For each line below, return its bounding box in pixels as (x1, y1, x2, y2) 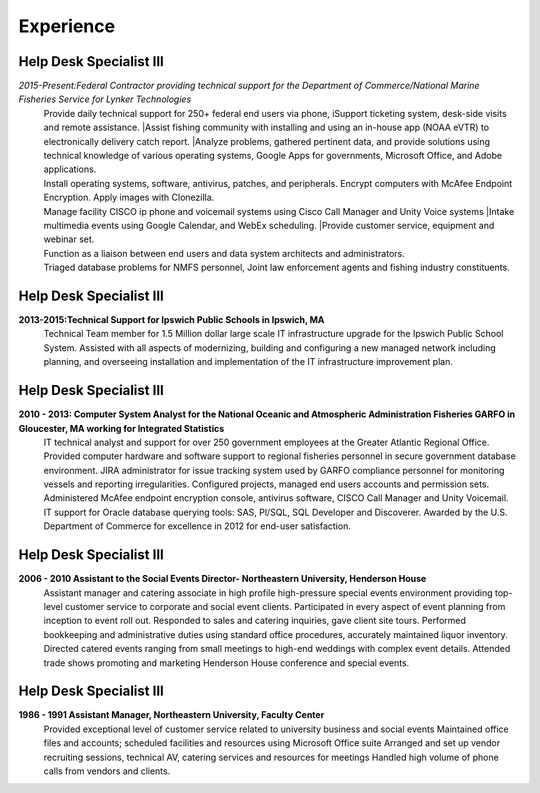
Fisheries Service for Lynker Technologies (18, 93, 192, 105)
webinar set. (43, 233, 95, 245)
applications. (43, 163, 97, 175)
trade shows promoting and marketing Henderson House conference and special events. (43, 656, 410, 669)
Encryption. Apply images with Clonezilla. (43, 191, 215, 204)
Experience (18, 15, 115, 37)
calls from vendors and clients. (43, 765, 171, 777)
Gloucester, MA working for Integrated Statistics (18, 422, 225, 434)
